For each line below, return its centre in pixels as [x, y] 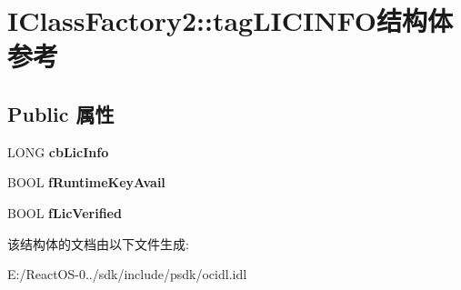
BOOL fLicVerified [65, 212]
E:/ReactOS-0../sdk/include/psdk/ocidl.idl [127, 274]
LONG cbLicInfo [58, 151]
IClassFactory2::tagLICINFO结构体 [230, 20]
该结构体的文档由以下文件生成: [98, 243]
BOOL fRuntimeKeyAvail [86, 182]
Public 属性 [61, 113]
